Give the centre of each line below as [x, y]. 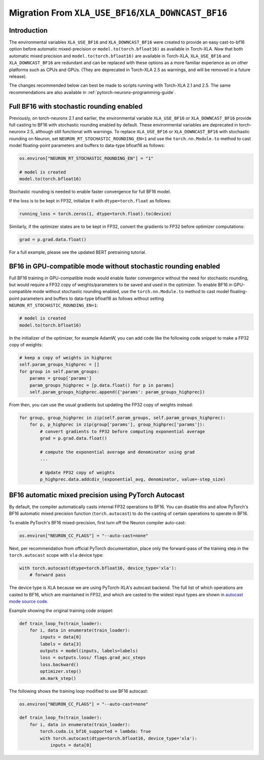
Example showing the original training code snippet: [61, 611]
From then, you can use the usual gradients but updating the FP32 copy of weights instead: [101, 405]
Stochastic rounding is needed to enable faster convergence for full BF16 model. [90, 192]
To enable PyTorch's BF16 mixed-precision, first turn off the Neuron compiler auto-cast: [97, 522]
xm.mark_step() [58, 678]
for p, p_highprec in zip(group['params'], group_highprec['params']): [117, 425]
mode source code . [29, 601]
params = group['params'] [61, 378]
